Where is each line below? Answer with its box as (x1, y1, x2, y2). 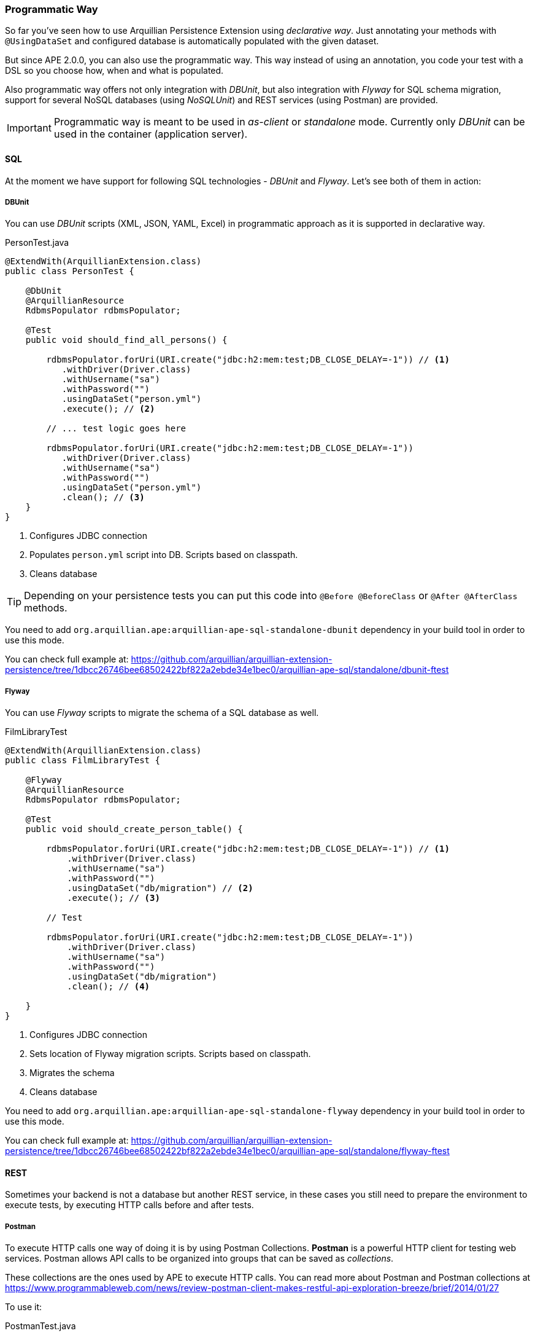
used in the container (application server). (53, 128, 248, 141)
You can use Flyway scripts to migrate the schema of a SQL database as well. (5, 707, 319, 718)
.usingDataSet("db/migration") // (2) (67, 883, 253, 894)
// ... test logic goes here (46, 423, 187, 434)
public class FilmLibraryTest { (5, 755, 160, 766)
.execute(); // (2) (61, 404, 155, 414)
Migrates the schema (29, 1067, 115, 1079)
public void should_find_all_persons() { (25, 335, 228, 345)
